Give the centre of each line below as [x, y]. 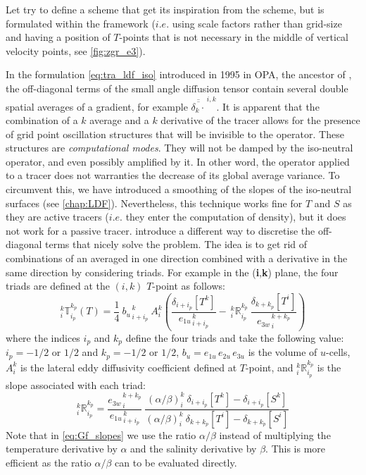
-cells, [338, 352]
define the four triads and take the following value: [235, 337]
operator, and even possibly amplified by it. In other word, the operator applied [178, 161]
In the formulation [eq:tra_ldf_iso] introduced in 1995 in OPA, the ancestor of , [179, 74]
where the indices [43, 337]
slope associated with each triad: [76, 384]
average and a [119, 120]
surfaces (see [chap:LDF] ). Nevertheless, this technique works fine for [154, 203]
